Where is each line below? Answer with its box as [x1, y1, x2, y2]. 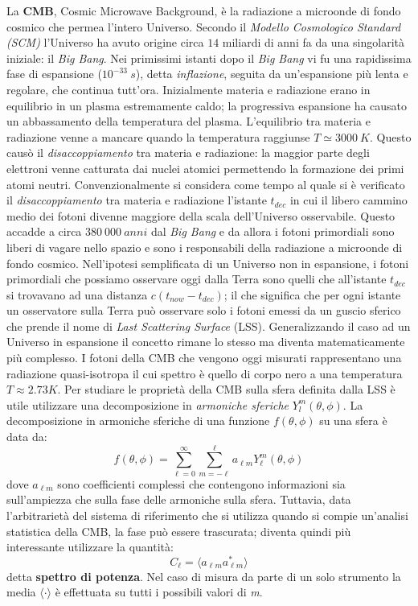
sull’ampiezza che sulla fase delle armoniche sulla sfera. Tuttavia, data [6, 491, 351, 508]
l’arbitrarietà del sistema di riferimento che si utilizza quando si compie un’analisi [6, 506, 408, 523]
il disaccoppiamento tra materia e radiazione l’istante [6, 192, 267, 208]
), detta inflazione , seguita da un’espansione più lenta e [135, 65, 408, 82]
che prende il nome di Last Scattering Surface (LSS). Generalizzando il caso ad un [6, 317, 411, 334]
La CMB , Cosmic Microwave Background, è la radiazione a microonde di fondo [6, 2, 401, 19]
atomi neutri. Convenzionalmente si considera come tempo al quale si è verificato [6, 175, 405, 192]
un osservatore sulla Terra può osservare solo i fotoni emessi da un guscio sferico [6, 302, 401, 319]
